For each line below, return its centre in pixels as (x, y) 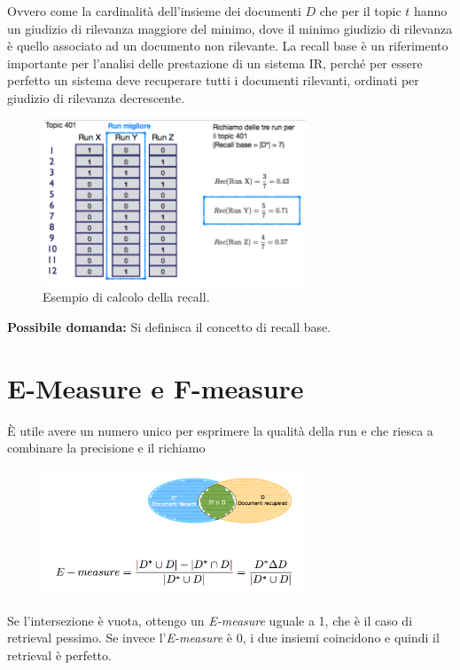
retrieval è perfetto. (59, 655)
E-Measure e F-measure (156, 387)
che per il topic (360, 11)
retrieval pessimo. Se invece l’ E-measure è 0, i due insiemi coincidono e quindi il (223, 638)
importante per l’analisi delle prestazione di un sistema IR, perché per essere (215, 63)
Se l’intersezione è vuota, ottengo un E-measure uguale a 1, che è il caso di (210, 620)
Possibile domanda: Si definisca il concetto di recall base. (169, 326)
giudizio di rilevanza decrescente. (96, 97)
